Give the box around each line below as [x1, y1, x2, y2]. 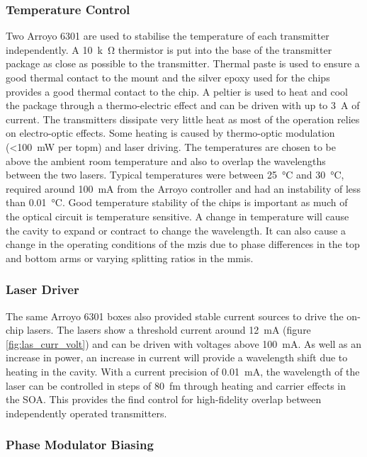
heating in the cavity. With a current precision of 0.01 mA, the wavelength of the [6, 363, 360, 378]
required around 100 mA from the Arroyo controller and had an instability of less [6, 181, 361, 196]
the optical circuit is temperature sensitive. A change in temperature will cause [6, 208, 349, 223]
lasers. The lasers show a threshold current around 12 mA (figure [26, 322, 311, 337]
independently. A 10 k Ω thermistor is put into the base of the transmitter [6, 42, 332, 57]
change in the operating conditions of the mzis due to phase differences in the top [6, 237, 360, 252]
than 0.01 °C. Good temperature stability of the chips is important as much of [6, 195, 348, 210]
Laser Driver [6, 281, 79, 298]
